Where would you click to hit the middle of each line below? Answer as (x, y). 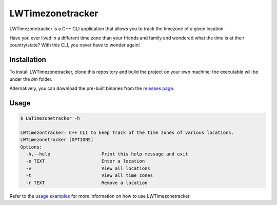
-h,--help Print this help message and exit (107, 154)
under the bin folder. (31, 79)
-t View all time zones (90, 176)
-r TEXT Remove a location (87, 183)
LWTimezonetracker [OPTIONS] (57, 140)
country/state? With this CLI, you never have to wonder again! (75, 45)
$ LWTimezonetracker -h (50, 118)
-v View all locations (88, 168)
